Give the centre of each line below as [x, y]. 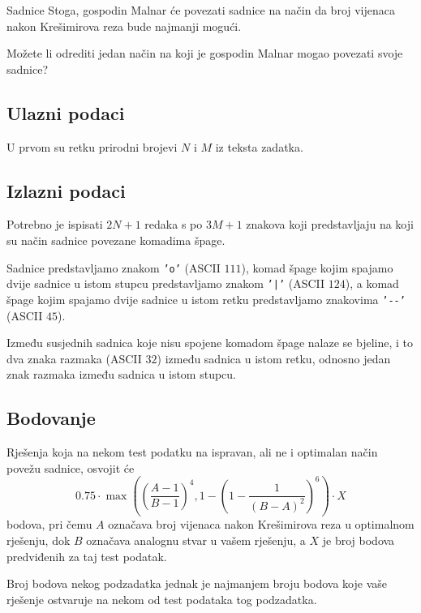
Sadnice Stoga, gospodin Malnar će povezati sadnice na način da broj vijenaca [201, 10]
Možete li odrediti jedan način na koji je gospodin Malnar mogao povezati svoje [205, 53]
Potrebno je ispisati [55, 224]
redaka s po [174, 224]
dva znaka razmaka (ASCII [74, 358]
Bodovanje [51, 418]
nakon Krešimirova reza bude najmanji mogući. [124, 26]
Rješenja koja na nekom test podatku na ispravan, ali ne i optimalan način [192, 452]
